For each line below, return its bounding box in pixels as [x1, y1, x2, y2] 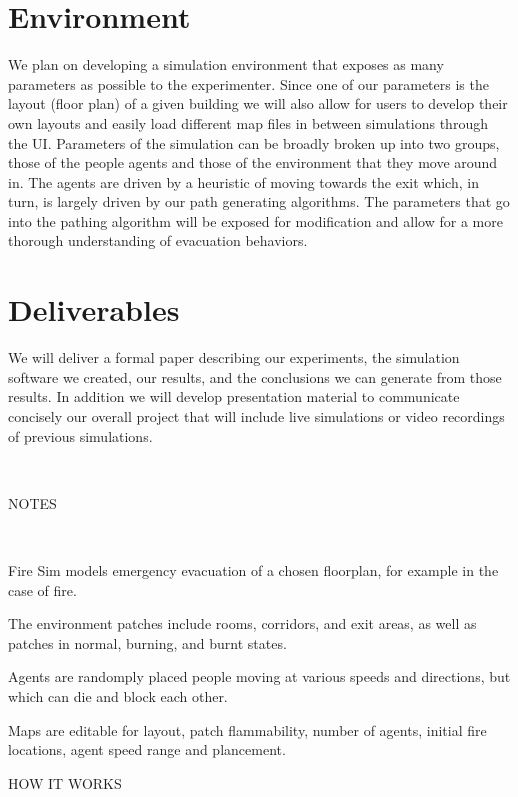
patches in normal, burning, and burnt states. [8, 632, 287, 653]
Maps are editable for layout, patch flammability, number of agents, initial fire [8, 719, 487, 740]
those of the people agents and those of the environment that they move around [8, 152, 498, 173]
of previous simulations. [8, 425, 153, 446]
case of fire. [8, 579, 77, 600]
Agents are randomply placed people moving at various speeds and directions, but [8, 666, 511, 687]
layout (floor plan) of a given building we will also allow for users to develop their [8, 93, 508, 114]
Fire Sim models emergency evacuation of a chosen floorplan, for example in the [8, 559, 499, 580]
